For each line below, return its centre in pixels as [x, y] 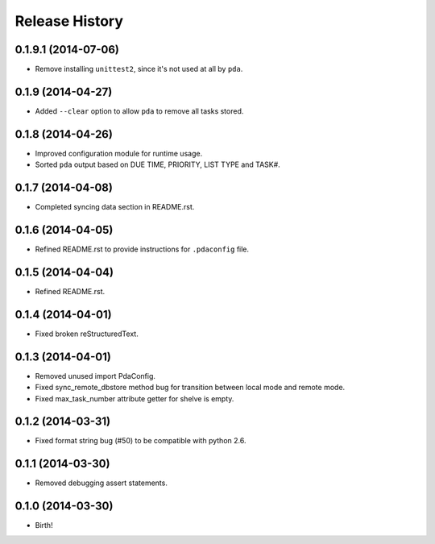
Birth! [44, 525]
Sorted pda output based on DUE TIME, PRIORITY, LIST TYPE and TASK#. [158, 164]
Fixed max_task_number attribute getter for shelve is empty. [135, 398]
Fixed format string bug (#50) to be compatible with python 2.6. [141, 441]
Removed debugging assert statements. [101, 483]
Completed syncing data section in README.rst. [115, 207]
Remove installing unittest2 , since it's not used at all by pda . [139, 69]
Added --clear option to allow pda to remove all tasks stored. [139, 111]
